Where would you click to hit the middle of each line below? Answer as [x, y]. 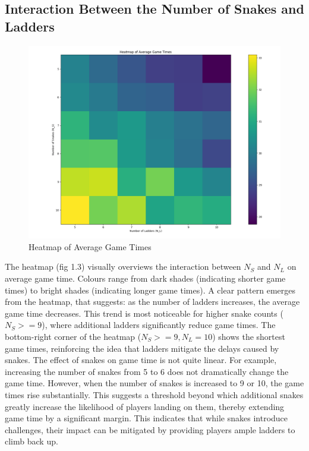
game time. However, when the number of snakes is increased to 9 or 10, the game [154, 383]
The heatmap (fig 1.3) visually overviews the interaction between [123, 266]
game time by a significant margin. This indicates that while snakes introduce [146, 418]
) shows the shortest [249, 336]
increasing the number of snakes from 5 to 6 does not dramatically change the [147, 371]
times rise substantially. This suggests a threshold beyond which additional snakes [154, 394]
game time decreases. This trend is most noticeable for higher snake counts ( [144, 313]
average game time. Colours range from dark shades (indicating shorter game [145, 278]
